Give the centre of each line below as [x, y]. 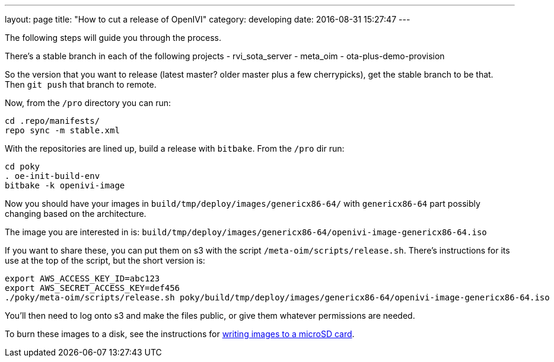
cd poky [23, 166]
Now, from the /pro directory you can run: [88, 103]
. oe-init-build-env [52, 176]
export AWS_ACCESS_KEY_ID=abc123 [82, 278]
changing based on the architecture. [76, 214]
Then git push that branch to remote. [81, 84]
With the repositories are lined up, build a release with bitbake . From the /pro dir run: [175, 148]
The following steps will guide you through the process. [113, 38]
